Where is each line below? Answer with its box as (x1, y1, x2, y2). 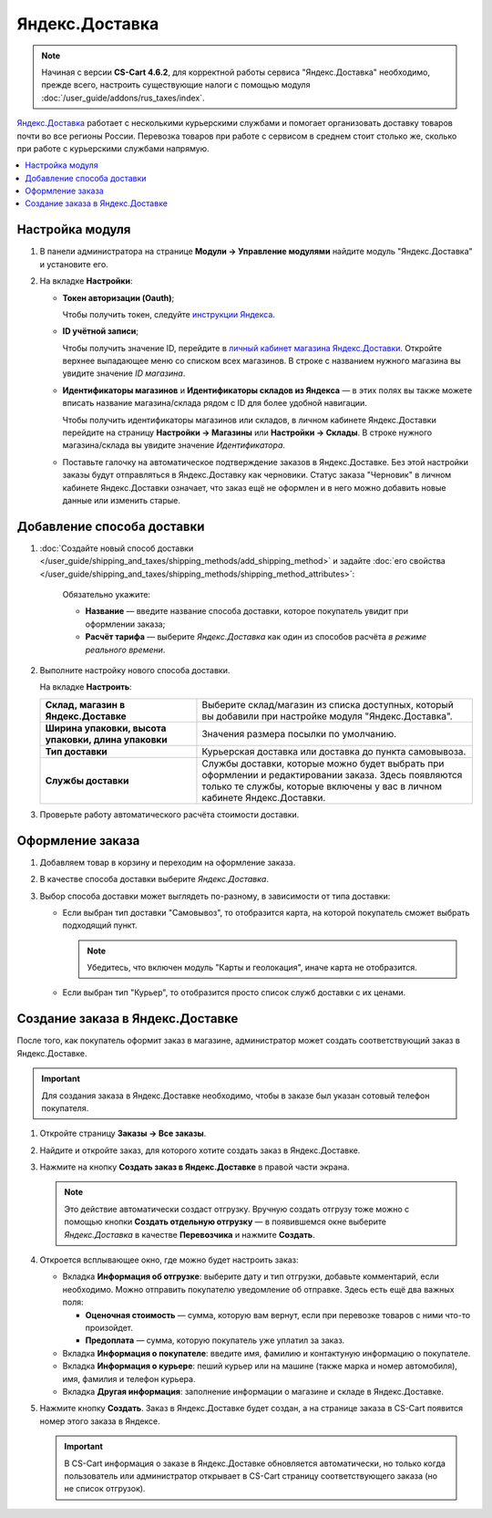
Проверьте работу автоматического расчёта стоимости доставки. (39, 808, 300, 820)
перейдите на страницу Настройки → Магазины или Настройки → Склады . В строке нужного (62, 427, 433, 438)
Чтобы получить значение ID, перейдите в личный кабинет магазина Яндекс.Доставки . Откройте (62, 342, 442, 353)
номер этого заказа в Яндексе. (39, 1415, 161, 1427)
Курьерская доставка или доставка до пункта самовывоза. (201, 744, 466, 757)
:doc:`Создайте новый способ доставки (39, 543, 194, 554)
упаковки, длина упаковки (45, 733, 168, 745)
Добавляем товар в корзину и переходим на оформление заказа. (39, 857, 296, 868)
